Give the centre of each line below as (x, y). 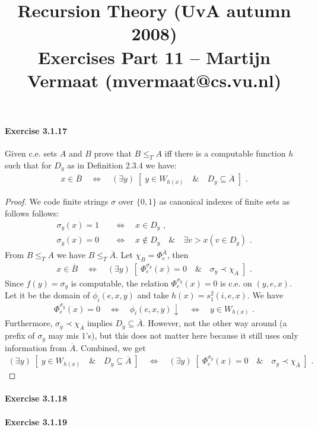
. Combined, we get (111, 347)
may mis (63, 335)
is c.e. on (236, 283)
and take (153, 295)
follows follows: (32, 213)
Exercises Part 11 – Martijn (154, 57)
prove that (113, 153)
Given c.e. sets (31, 153)
